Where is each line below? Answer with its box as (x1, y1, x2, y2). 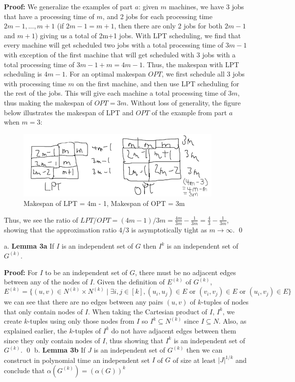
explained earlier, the (4, 325, 67, 335)
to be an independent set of (45, 267, 128, 277)
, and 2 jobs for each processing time (102, 11, 213, 21)
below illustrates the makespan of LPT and (4, 107, 134, 117)
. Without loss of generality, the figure (126, 97, 241, 107)
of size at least (173, 355, 216, 365)
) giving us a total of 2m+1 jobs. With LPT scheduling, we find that (35, 30, 241, 40)
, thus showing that (105, 335, 163, 345)
